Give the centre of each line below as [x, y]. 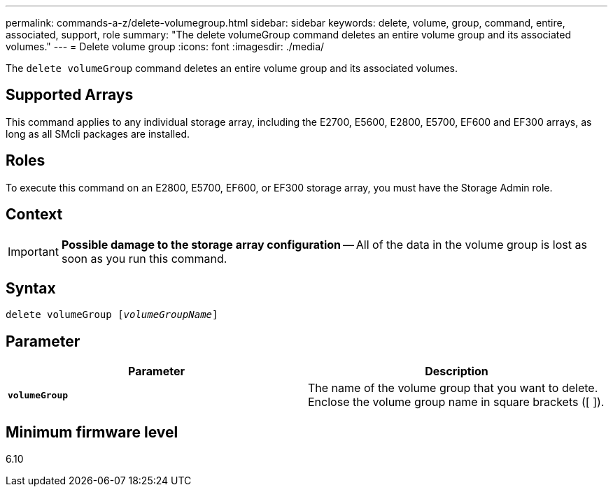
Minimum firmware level [92, 432]
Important [33, 251]
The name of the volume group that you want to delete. [453, 388]
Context [34, 215]
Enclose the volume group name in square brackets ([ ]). [456, 402]
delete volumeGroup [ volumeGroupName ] [112, 315]
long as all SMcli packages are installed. [98, 133]
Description [457, 371]
